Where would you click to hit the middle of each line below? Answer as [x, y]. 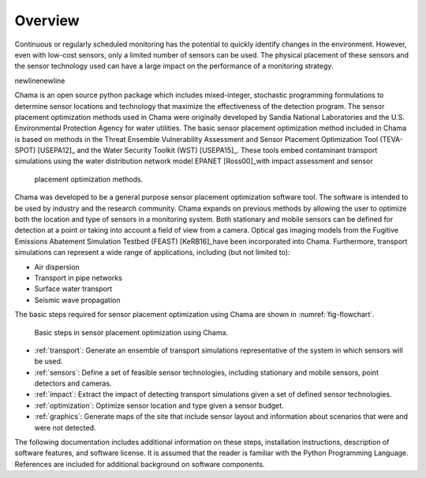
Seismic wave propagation [77, 300]
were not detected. [65, 428]
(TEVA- [392, 139]
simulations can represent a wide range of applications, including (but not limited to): [152, 252]
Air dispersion [57, 267]
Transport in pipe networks [78, 278]
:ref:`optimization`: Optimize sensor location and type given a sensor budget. [159, 405]
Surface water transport [73, 289]
